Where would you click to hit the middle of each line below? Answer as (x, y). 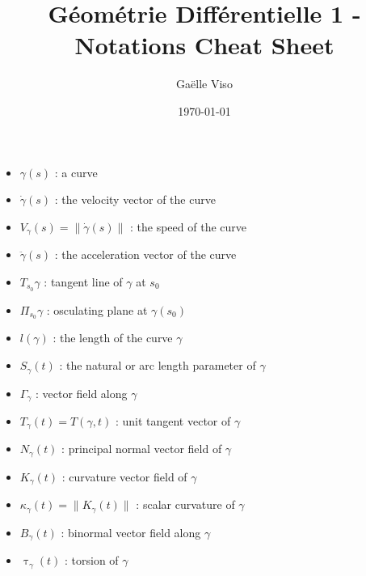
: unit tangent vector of (173, 420)
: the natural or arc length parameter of (158, 365)
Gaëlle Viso (204, 84)
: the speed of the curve (188, 226)
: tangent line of (83, 281)
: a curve (76, 172)
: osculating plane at (97, 309)
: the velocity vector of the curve (135, 199)
